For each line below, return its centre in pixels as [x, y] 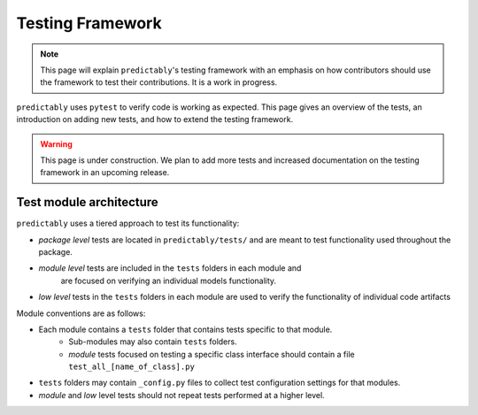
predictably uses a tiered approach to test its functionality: [128, 223]
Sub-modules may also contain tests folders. [153, 342]
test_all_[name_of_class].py [131, 367]
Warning [56, 144]
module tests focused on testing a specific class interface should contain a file [212, 354]
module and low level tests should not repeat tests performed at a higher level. [181, 395]
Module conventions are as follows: [81, 313]
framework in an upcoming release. [105, 173]
